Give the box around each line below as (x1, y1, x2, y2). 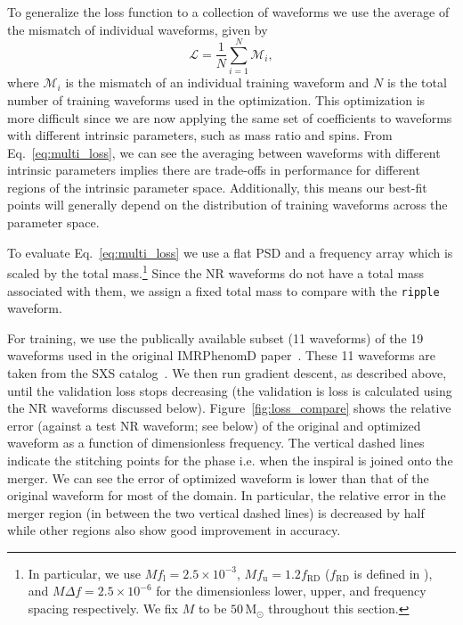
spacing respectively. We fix (28, 599, 178, 618)
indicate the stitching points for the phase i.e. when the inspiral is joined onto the (7, 450, 453, 469)
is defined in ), (353, 563, 433, 582)
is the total (386, 73, 447, 92)
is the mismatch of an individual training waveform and (65, 73, 370, 92)
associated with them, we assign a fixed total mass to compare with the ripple (7, 281, 440, 300)
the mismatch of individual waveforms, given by (7, 20, 268, 38)
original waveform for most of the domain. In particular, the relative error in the (7, 486, 446, 505)
